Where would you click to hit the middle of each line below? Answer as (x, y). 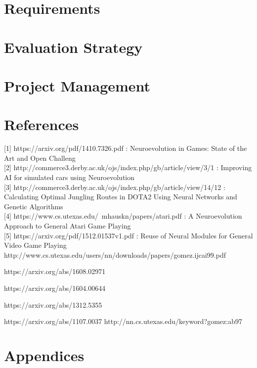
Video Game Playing (35, 245)
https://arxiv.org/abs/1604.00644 (55, 288)
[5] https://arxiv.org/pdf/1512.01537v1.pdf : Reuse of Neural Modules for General (128, 235)
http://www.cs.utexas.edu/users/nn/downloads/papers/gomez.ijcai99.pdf (115, 254)
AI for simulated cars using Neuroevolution (69, 177)
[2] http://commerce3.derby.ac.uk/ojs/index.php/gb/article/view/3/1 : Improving (128, 167)
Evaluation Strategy (73, 47)
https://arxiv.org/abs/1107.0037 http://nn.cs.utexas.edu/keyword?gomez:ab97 (123, 321)
